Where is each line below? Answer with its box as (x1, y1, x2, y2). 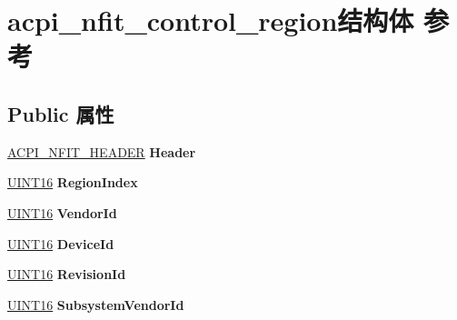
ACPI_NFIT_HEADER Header (7, 142, 196, 161)
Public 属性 (7, 99, 114, 127)
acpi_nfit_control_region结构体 (7, 2, 414, 39)
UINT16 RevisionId (7, 265, 126, 284)
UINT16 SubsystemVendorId (7, 295, 184, 314)
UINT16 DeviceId (7, 234, 114, 253)
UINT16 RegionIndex (7, 173, 138, 192)
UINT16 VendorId (7, 203, 117, 222)
